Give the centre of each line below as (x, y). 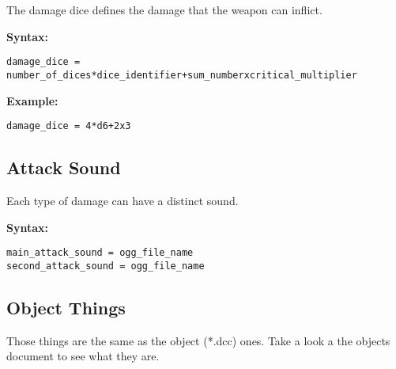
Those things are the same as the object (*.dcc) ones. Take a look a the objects (198, 340)
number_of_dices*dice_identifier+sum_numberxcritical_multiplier (182, 75)
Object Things (66, 307)
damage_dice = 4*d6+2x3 (69, 126)
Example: (32, 100)
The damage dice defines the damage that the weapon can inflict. (164, 10)
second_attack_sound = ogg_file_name (106, 266)
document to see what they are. (83, 356)
